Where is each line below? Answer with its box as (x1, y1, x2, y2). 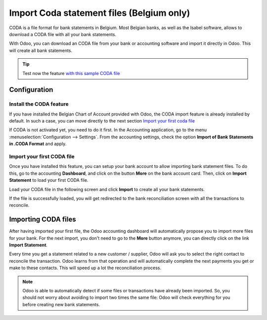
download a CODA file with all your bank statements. (9, 31, 116, 37)
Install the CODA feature (9, 101, 69, 108)
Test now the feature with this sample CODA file (22, 70, 120, 76)
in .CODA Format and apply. (9, 141, 67, 147)
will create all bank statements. (9, 47, 73, 53)
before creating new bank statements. (22, 301, 100, 307)
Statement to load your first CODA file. (9, 177, 89, 183)
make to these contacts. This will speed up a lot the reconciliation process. (9, 265, 162, 271)
